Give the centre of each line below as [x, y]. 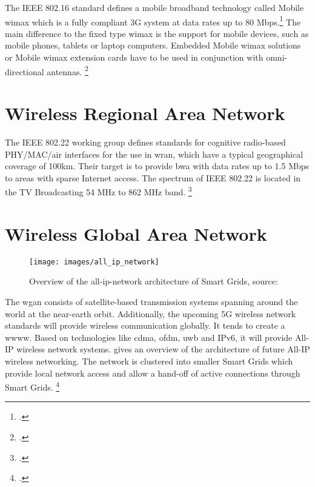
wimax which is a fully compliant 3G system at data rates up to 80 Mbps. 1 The [153, 21]
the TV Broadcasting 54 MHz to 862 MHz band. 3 [98, 191]
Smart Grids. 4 [32, 386]
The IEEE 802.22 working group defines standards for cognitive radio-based [145, 142]
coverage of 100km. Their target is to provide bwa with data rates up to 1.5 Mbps [157, 166]
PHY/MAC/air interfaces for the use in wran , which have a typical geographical [154, 154]
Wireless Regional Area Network [145, 113]
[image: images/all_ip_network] [94, 262]
